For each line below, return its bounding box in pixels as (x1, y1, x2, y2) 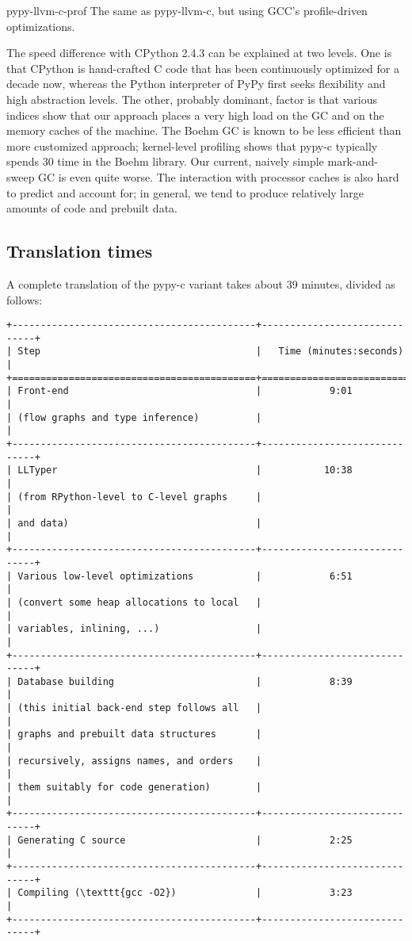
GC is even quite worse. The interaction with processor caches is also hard (38, 168, 399, 185)
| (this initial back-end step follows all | (6, 702, 262, 714)
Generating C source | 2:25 (17, 834, 353, 846)
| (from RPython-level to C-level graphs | (6, 491, 262, 503)
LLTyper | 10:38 (17, 465, 353, 476)
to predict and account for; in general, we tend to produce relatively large (6, 184, 364, 201)
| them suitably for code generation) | (6, 782, 262, 794)
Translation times (6, 239, 153, 263)
